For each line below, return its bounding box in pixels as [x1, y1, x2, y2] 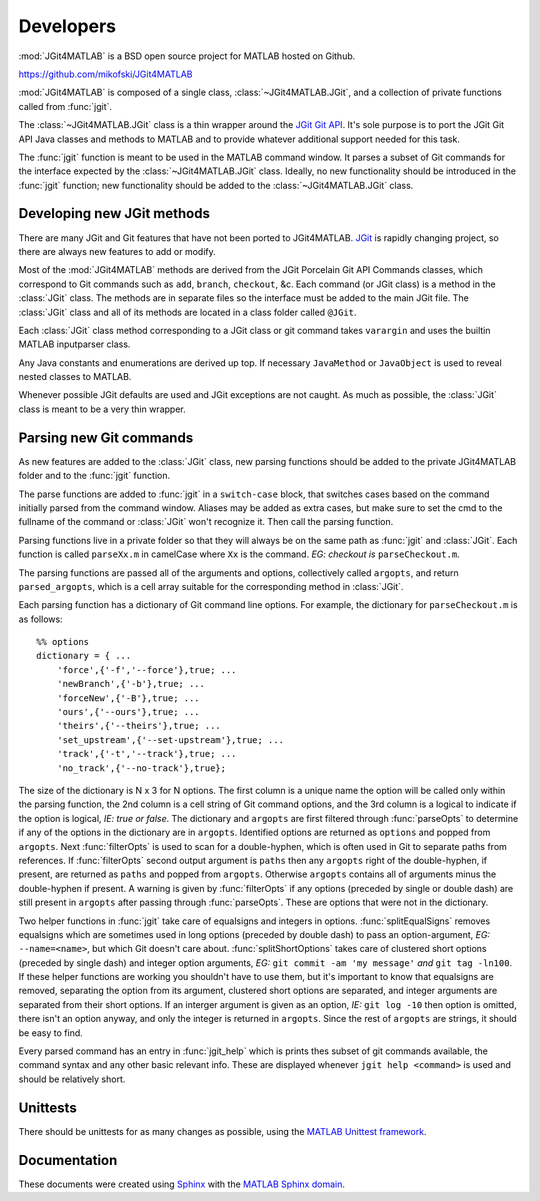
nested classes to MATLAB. [18, 371, 132, 383]
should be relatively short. [18, 1073, 126, 1085]
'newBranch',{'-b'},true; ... [56, 678, 205, 690]
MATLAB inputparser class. [18, 338, 131, 350]
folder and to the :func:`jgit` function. [18, 470, 170, 482]
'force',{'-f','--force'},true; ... [56, 664, 237, 675]
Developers [18, 15, 117, 37]
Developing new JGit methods [18, 205, 210, 222]
